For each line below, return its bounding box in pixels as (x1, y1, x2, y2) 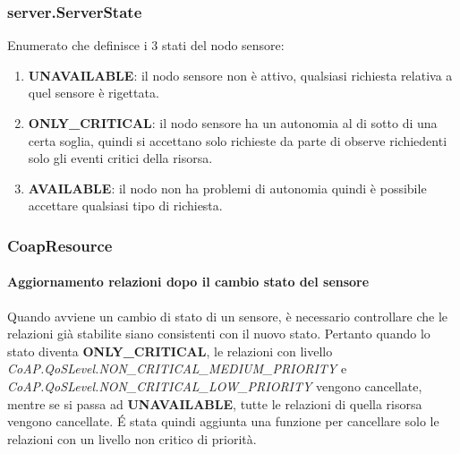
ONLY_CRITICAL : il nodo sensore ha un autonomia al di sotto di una (28, 114, 438, 132)
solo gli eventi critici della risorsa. (28, 149, 213, 167)
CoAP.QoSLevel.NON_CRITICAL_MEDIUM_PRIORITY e (7, 359, 347, 378)
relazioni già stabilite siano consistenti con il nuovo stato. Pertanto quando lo (7, 324, 430, 343)
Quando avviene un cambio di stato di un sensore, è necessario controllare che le (7, 306, 448, 325)
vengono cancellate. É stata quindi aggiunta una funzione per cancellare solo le (7, 412, 439, 431)
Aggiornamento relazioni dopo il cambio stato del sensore (7, 272, 370, 291)
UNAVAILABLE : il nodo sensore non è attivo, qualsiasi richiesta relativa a (28, 65, 453, 84)
